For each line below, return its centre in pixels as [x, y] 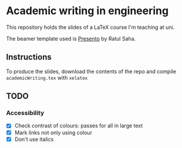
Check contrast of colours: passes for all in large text [79, 126]
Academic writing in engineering [87, 11]
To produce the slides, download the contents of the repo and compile [91, 71]
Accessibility [25, 113]
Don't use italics [34, 139]
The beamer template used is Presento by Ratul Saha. [71, 38]
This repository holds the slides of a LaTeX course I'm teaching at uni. [90, 27]
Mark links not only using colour [53, 132]
